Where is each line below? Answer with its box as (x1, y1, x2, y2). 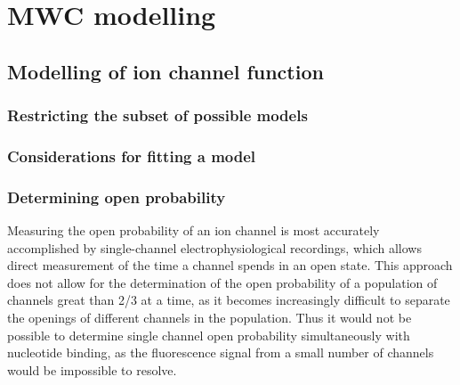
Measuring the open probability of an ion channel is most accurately (7, 221, 380, 240)
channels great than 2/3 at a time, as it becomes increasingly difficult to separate (7, 291, 450, 309)
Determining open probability (7, 185, 226, 208)
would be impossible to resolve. (7, 360, 177, 379)
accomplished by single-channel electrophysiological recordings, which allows (7, 238, 422, 257)
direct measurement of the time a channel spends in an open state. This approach (7, 256, 453, 274)
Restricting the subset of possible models (7, 104, 308, 127)
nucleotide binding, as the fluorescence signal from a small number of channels (7, 343, 434, 362)
